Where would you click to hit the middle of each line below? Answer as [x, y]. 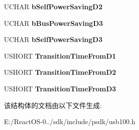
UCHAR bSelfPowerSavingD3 [53, 39]
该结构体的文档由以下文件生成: [53, 105]
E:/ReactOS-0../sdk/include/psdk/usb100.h [70, 121]
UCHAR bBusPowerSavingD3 [54, 23]
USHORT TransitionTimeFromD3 [60, 88]
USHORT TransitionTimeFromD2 [60, 72]
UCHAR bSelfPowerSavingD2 [53, 6]
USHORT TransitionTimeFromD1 [60, 55]
